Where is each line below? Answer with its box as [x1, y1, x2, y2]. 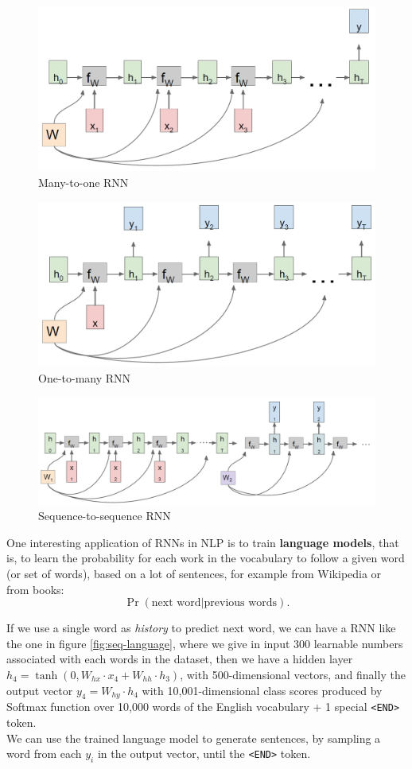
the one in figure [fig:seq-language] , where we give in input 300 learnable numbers [6, 635, 403, 651]
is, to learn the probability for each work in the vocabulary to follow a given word [6, 550, 405, 566]
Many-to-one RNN [38, 174, 129, 191]
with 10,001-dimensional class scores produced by [142, 682, 383, 698]
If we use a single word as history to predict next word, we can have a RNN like [6, 619, 396, 636]
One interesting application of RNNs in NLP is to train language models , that [6, 534, 399, 550]
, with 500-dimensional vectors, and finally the [180, 666, 406, 682]
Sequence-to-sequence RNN [38, 507, 171, 524]
